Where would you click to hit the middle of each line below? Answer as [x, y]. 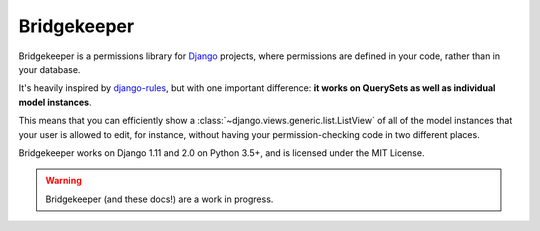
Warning [63, 181]
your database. [49, 69]
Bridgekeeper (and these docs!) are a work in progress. [159, 199]
